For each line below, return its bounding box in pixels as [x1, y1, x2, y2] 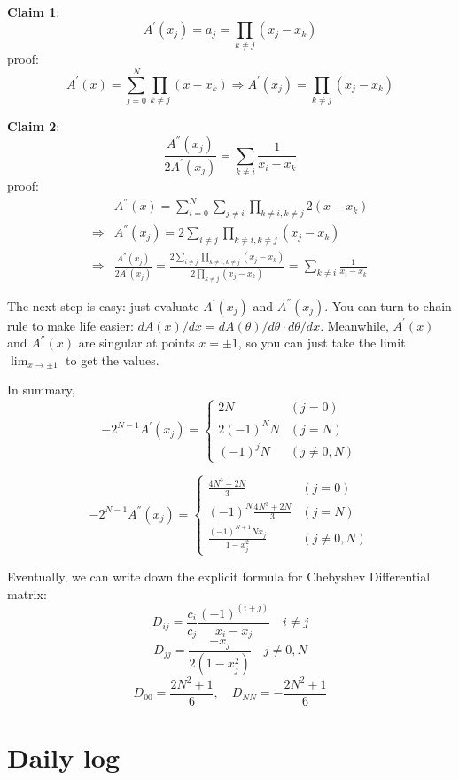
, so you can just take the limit [237, 333, 406, 352]
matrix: [7, 584, 47, 603]
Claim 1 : [7, 3, 60, 20]
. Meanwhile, [320, 316, 389, 334]
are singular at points [78, 333, 195, 352]
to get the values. [66, 350, 159, 369]
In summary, [7, 380, 75, 399]
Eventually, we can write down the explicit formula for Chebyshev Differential [7, 566, 431, 585]
